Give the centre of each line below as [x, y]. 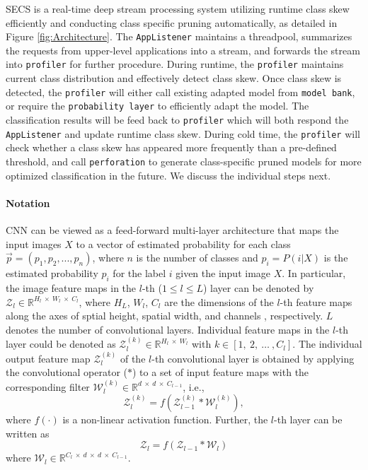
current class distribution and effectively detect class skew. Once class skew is [174, 78]
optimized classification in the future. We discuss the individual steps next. [168, 175]
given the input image [223, 273]
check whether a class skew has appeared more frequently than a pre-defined [171, 147]
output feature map [48, 358]
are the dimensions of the [219, 301]
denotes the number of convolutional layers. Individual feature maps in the [168, 329]
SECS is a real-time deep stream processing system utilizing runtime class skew [178, 8]
